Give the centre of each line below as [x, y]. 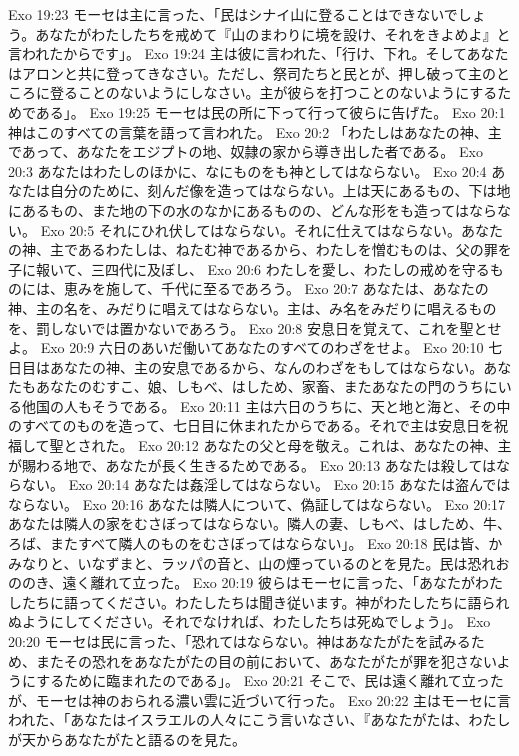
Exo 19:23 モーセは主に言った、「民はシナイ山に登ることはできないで [233, 14]
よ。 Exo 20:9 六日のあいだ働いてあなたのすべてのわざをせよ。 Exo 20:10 [246, 347]
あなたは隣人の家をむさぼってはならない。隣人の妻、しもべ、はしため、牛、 [260, 523]
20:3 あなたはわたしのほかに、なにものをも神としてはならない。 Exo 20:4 [247, 170]
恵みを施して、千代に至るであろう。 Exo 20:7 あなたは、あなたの [276, 288]
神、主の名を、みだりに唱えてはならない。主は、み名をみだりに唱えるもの [252, 307]
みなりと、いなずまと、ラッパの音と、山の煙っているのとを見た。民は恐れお [259, 562]
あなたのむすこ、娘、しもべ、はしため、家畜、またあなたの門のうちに [266, 386]
